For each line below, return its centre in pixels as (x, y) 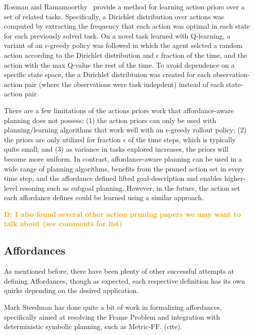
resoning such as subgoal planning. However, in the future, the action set (130, 188)
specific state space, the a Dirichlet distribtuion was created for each (107, 74)
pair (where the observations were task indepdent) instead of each (124, 84)
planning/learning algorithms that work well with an (84, 130)
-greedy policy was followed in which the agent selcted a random (145, 45)
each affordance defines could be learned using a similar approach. (104, 197)
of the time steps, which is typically (182, 139)
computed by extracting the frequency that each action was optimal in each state (127, 26)
